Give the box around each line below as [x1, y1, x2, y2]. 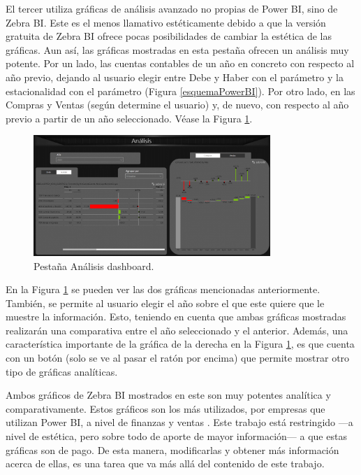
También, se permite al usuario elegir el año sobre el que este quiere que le [6, 295, 325, 310]
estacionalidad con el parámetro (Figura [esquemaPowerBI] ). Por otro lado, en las [6, 83, 355, 98]
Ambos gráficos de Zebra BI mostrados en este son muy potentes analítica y [6, 388, 331, 402]
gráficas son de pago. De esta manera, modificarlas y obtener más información [6, 442, 339, 457]
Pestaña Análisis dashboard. [34, 258, 154, 273]
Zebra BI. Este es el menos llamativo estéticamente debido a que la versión [6, 15, 326, 29]
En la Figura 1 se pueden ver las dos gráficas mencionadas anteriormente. [6, 282, 321, 297]
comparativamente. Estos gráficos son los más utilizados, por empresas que [6, 401, 325, 416]
